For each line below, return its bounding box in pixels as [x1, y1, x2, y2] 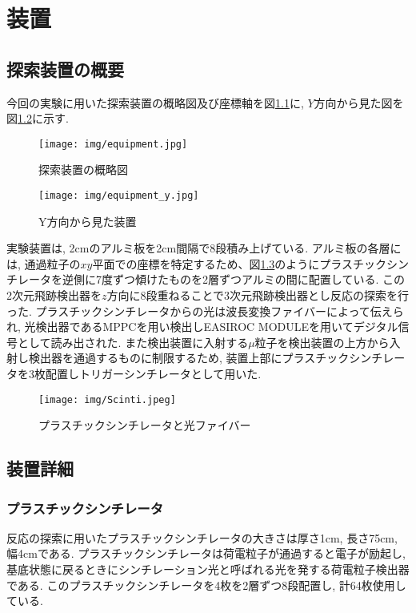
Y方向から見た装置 [38, 212, 137, 229]
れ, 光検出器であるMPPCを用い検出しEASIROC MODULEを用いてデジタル [6, 318, 398, 335]
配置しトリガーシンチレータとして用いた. [45, 365, 262, 382]
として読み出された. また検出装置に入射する [17, 333, 249, 350]
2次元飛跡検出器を [6, 287, 102, 304]
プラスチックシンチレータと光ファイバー [38, 417, 251, 434]
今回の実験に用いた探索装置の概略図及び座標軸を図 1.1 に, [6, 94, 304, 111]
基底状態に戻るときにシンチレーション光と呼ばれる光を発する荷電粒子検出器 [6, 561, 410, 578]
